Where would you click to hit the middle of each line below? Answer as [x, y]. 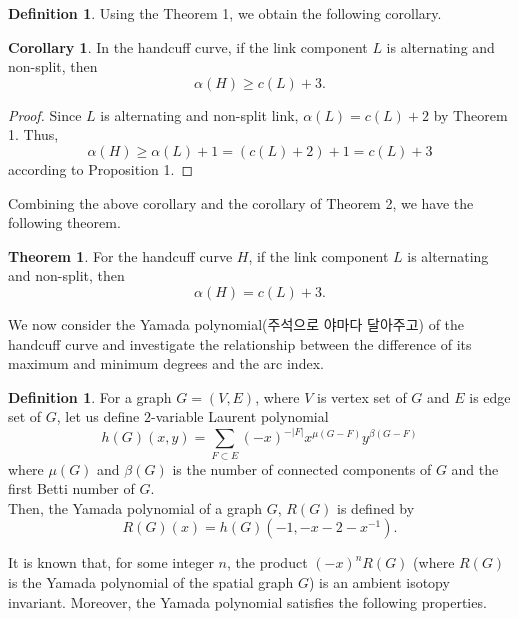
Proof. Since [45, 114]
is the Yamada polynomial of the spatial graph [151, 582]
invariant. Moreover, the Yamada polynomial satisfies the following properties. [247, 601]
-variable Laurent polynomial [240, 416]
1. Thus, [33, 134]
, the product [267, 562]
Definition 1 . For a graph [90, 396]
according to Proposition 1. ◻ [101, 168]
